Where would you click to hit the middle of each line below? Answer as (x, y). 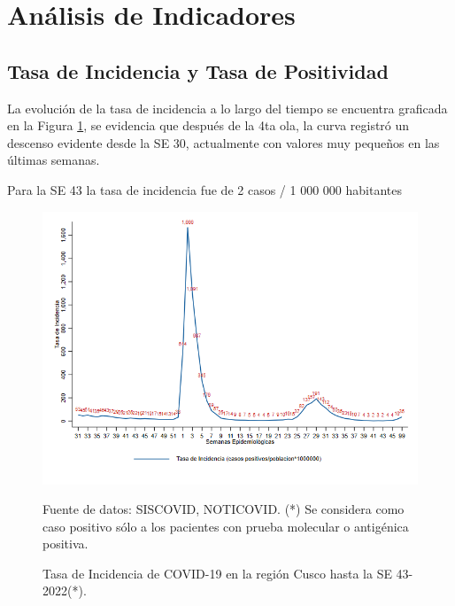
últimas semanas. (54, 160)
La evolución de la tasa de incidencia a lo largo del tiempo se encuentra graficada (227, 108)
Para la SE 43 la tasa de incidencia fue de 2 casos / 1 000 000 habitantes (204, 189)
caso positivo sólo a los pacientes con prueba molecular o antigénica (226, 526)
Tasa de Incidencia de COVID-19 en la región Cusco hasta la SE (217, 573)
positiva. (66, 544)
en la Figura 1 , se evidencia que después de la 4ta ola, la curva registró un (208, 125)
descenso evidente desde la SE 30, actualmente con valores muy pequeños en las (224, 142)
